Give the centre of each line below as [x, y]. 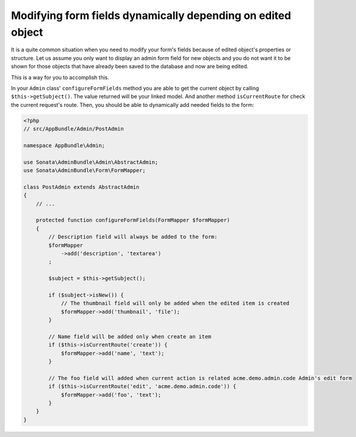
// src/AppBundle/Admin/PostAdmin [74, 129]
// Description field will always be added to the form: [133, 237]
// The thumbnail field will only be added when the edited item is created [175, 303]
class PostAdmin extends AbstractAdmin [81, 187]
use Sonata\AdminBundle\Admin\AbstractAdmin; [91, 162]
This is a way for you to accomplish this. [60, 77]
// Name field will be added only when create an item [130, 336]
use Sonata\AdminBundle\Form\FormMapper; [85, 170]
